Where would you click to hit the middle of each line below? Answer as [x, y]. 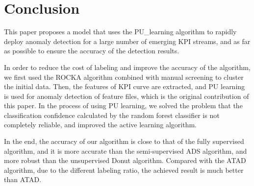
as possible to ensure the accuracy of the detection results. [92, 51]
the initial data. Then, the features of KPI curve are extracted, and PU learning [125, 86]
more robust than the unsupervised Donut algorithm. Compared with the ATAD [125, 160]
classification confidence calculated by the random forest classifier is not [112, 115]
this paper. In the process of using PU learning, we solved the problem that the [123, 105]
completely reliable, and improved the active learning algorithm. [100, 125]
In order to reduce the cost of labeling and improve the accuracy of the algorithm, [127, 67]
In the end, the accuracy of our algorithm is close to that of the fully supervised [124, 141]
